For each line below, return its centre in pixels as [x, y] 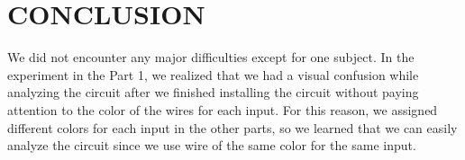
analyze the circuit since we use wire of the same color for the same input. [212, 145]
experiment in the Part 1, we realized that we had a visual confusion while [213, 74]
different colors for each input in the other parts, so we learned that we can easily [232, 127]
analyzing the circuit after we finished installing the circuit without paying [213, 92]
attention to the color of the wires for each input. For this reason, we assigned [223, 109]
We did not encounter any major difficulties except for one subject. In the [211, 57]
